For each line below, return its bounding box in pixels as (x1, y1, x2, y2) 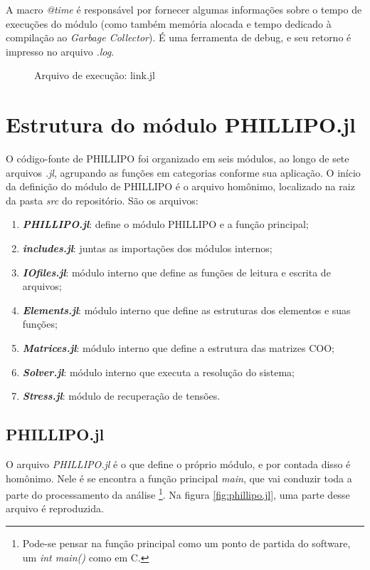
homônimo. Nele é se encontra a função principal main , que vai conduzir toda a (6, 470, 352, 485)
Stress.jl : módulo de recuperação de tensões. (22, 388, 221, 403)
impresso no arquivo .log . (6, 43, 115, 58)
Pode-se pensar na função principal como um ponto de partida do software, (22, 536, 351, 551)
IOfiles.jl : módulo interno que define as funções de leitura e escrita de (22, 264, 331, 279)
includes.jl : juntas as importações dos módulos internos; (22, 241, 273, 256)
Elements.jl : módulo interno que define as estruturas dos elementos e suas (22, 302, 351, 317)
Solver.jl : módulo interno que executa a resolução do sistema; (22, 364, 295, 379)
